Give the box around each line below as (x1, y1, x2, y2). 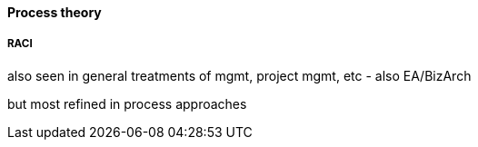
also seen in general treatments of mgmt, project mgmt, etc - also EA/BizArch (7, 67, 472, 83)
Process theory (7, 5, 102, 20)
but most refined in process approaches (7, 95, 247, 112)
